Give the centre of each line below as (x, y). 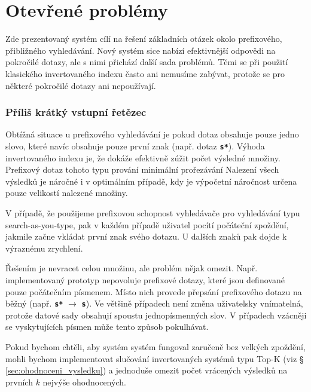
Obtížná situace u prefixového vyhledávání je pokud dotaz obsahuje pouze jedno (152, 134)
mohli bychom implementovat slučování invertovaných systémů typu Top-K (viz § (155, 358)
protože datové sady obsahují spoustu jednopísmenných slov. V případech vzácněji (156, 315)
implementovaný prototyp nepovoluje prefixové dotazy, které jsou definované (145, 279)
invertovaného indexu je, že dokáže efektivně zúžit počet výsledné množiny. (143, 157)
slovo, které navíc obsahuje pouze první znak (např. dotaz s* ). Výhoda (135, 146)
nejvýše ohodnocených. (84, 382)
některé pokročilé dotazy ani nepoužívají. (81, 85)
